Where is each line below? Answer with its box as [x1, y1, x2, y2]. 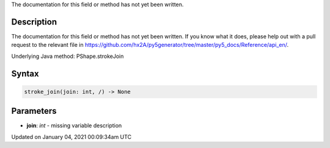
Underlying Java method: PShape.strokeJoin [11, 52, 124, 60]
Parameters [11, 106, 57, 116]
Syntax [11, 68, 39, 79]
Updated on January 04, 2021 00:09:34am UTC [11, 133, 131, 140]
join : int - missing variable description [26, 122, 122, 129]
